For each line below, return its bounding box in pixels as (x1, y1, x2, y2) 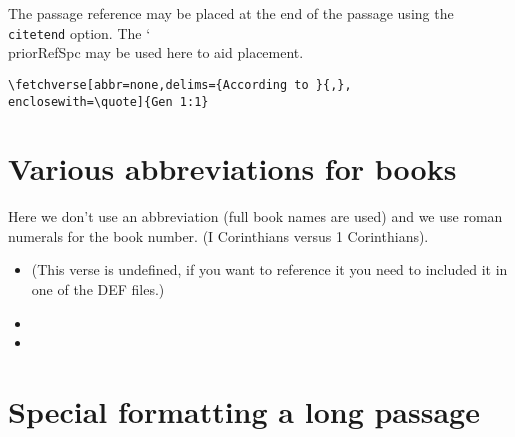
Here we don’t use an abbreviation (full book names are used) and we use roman (8, 206, 503, 227)
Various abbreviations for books (8, 148, 457, 189)
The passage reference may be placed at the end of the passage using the (8, 3, 454, 23)
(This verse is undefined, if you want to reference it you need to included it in (31, 259, 508, 280)
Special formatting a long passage (8, 391, 480, 432)
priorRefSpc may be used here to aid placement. (8, 42, 304, 63)
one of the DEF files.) (31, 279, 165, 300)
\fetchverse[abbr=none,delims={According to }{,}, (8, 77, 352, 92)
